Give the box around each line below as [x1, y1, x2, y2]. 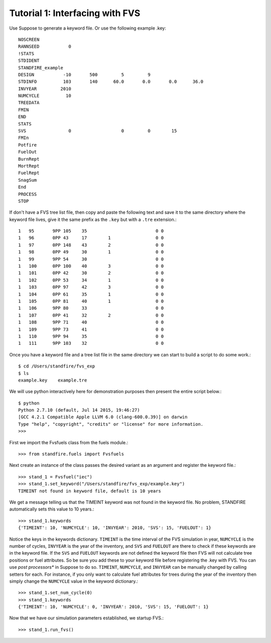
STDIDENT [18, 58, 40, 64]
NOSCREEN [18, 37, 40, 42]
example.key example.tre [18, 377, 87, 383]
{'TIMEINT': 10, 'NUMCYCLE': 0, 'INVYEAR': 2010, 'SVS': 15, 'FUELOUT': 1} [18, 604, 209, 610]
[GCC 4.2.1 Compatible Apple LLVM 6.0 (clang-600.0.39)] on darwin [18, 414, 188, 420]
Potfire [18, 142, 37, 148]
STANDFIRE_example [18, 65, 64, 70]
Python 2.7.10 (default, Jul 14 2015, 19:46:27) [18, 407, 140, 413]
